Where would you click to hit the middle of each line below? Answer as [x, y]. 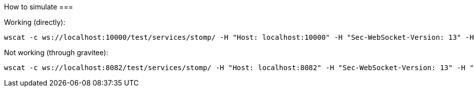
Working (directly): [35, 22]
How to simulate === [39, 7]
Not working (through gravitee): [56, 52]
